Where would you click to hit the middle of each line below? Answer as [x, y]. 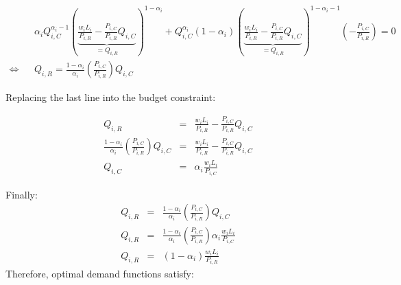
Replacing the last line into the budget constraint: [111, 97]
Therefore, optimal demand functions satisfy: [100, 273]
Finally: [22, 194]
